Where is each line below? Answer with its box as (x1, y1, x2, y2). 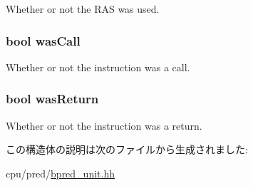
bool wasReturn (6, 90, 99, 108)
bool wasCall (6, 31, 81, 49)
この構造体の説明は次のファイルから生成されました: (6, 142, 248, 157)
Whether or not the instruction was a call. (6, 59, 190, 74)
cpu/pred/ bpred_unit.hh (6, 165, 115, 180)
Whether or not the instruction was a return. (6, 118, 202, 133)
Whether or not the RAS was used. (6, 1, 160, 16)
